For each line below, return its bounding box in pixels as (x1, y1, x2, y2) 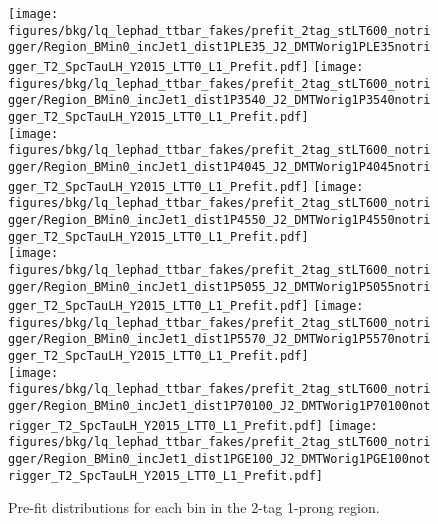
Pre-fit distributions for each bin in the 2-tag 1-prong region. (8, 497, 380, 518)
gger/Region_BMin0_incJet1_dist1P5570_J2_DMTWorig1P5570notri (8, 332, 431, 347)
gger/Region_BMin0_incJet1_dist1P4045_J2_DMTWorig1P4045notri (8, 159, 431, 174)
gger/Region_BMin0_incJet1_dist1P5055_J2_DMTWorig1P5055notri (8, 279, 431, 294)
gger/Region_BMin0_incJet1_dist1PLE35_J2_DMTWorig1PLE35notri (8, 40, 431, 55)
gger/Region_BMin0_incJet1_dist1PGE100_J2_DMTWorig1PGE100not (8, 452, 431, 467)
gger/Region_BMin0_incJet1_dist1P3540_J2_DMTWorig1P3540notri (8, 93, 431, 108)
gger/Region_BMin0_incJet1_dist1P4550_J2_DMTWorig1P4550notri (8, 212, 431, 227)
